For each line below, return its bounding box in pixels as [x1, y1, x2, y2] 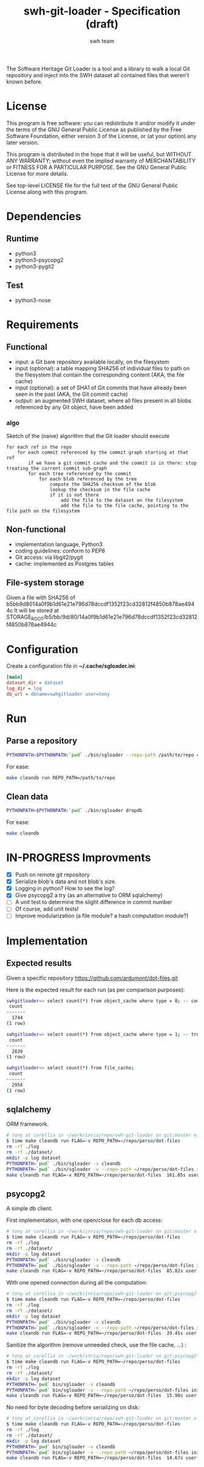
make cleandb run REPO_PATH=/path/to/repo [6, 774, 115, 781]
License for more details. [6, 170, 69, 177]
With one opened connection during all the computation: [6, 1279, 148, 1286]
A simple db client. [6, 1205, 53, 1212]
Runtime [6, 234, 39, 244]
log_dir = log [6, 685, 42, 692]
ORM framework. [6, 1120, 49, 1128]
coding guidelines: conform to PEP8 [15, 547, 105, 554]
